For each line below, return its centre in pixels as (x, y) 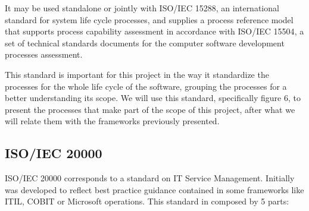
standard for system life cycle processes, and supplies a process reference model (149, 19)
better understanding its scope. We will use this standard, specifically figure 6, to (153, 98)
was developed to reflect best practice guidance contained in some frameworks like (154, 189)
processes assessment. (44, 54)
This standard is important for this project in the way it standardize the (137, 74)
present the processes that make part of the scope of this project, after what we (150, 109)
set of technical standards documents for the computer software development (145, 42)
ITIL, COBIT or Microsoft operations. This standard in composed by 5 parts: (147, 201)
